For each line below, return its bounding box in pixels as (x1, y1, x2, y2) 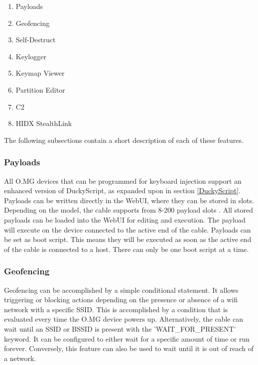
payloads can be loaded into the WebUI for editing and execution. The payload (4, 214, 246, 225)
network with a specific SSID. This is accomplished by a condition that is (4, 304, 228, 314)
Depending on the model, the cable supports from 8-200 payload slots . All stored (4, 205, 254, 215)
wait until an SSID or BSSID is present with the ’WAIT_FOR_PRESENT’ (4, 323, 236, 334)
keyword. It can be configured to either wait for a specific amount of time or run (4, 333, 250, 344)
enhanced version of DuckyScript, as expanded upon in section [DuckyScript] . (4, 185, 241, 196)
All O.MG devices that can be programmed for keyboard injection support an (4, 175, 242, 186)
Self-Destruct (15, 34, 56, 45)
